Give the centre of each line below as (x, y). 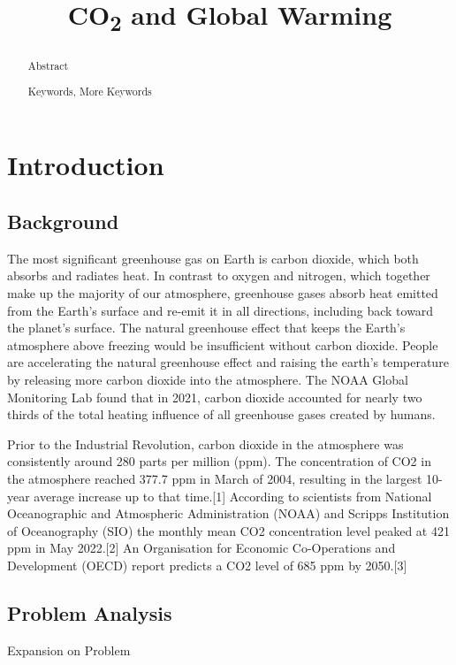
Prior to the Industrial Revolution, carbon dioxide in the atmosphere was (205, 443)
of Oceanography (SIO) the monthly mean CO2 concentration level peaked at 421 (228, 530)
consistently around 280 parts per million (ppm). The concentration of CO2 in (219, 461)
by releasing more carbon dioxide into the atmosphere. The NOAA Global (208, 379)
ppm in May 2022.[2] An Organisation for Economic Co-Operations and (201, 548)
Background (63, 222)
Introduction (86, 165)
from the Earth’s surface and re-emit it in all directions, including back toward (220, 310)
